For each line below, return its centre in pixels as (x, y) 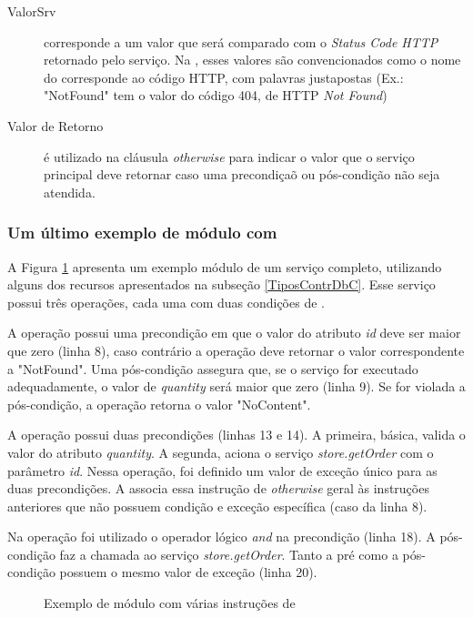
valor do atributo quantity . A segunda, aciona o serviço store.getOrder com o (221, 452)
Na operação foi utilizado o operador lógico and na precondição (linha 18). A (221, 537)
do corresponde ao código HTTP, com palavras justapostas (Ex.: (224, 77)
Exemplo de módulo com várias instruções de (170, 603)
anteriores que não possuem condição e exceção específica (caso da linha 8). (217, 506)
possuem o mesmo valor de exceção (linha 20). (188, 572)
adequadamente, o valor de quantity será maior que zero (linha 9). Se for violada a (236, 386)
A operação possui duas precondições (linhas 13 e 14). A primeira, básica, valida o (236, 435)
